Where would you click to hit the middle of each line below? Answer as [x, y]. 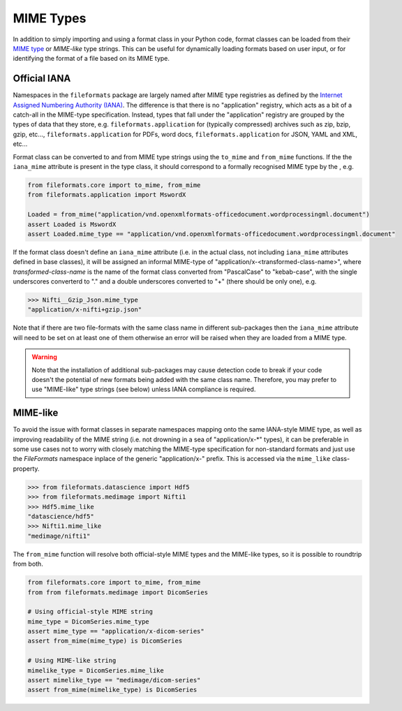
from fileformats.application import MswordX [107, 195]
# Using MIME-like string [72, 661]
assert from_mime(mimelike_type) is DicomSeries [112, 690]
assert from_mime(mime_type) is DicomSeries [105, 641]
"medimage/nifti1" [59, 536]
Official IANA [42, 79]
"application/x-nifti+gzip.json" [85, 310]
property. [26, 469]
